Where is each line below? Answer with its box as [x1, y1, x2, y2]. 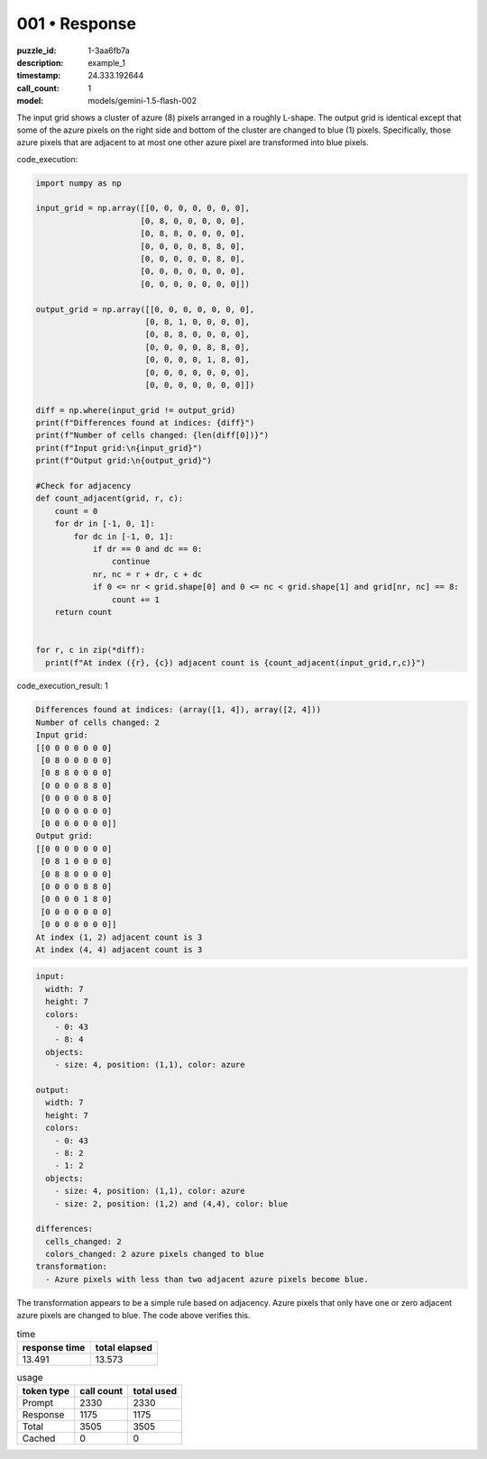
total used [133, 1385, 178, 1398]
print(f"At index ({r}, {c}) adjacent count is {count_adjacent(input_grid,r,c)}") [45, 657, 426, 667]
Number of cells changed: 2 [35, 717, 160, 728]
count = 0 [54, 506, 98, 516]
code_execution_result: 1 [16, 681, 108, 692]
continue [111, 556, 151, 567]
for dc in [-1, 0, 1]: [73, 531, 175, 541]
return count [54, 607, 113, 617]
